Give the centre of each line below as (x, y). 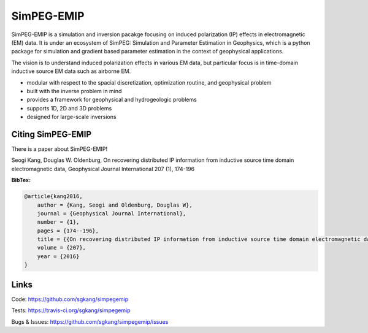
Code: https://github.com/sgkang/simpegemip (70, 299)
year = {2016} (58, 256)
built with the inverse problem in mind (74, 91)
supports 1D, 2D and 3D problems (69, 108)
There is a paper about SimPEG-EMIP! (59, 149)
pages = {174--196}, (68, 231)
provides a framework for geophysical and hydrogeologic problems (112, 100)
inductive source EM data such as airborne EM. (71, 71)
